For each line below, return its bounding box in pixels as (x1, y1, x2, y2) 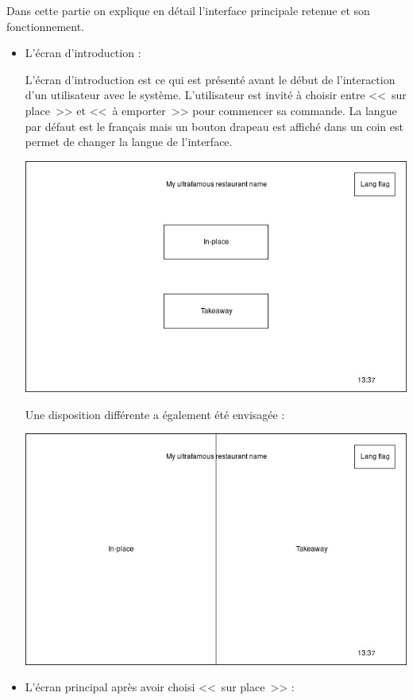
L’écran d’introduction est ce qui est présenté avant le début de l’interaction (25, 71, 396, 87)
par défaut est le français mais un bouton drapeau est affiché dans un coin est (25, 117, 403, 134)
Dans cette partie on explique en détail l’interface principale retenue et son (6, 2, 370, 18)
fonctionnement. (6, 17, 85, 34)
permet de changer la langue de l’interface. (25, 133, 233, 150)
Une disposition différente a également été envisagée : (25, 406, 285, 422)
